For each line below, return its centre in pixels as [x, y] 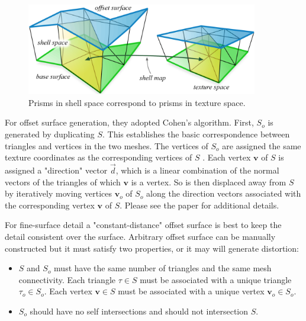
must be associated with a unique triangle [216, 279]
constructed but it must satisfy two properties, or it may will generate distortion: [152, 248]
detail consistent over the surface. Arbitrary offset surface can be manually [140, 237]
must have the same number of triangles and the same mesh [163, 268]
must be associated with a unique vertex [191, 291]
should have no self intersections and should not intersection [139, 311]
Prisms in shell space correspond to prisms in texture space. [137, 102]
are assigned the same [262, 145]
